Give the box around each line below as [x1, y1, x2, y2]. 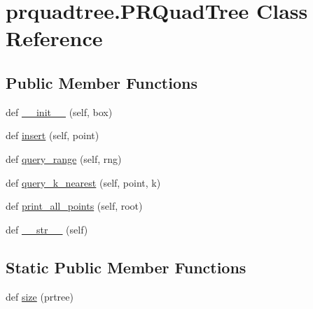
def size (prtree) [6, 289, 74, 303]
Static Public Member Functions [6, 256, 246, 278]
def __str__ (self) [6, 222, 88, 236]
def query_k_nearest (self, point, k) [6, 175, 161, 189]
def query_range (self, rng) [6, 151, 122, 166]
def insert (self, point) [6, 128, 99, 143]
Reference [6, 24, 103, 52]
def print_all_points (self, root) [6, 199, 143, 213]
